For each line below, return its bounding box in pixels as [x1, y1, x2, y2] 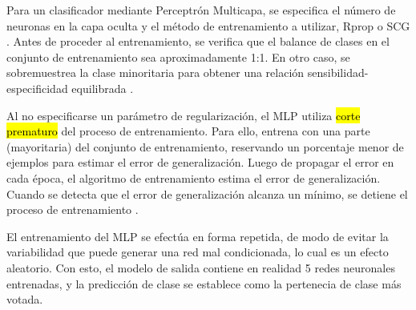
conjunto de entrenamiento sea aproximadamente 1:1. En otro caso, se [6, 48, 350, 65]
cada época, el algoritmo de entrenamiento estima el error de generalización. [6, 169, 381, 186]
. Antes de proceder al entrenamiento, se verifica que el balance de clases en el [6, 33, 390, 50]
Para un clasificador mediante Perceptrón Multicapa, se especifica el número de [6, 2, 396, 18]
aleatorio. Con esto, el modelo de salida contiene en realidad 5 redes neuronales [6, 259, 395, 276]
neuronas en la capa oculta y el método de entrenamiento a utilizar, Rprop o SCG [6, 17, 410, 34]
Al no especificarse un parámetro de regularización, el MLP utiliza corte [6, 107, 361, 123]
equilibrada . [71, 79, 134, 96]
